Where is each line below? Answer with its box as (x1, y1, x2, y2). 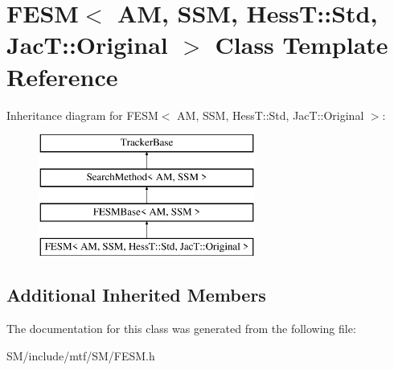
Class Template (215, 28, 388, 61)
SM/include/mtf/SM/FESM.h (6, 347, 155, 364)
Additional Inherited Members (6, 282, 266, 307)
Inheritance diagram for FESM (6, 106, 158, 123)
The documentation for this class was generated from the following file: (6, 320, 356, 337)
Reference (6, 60, 118, 92)
